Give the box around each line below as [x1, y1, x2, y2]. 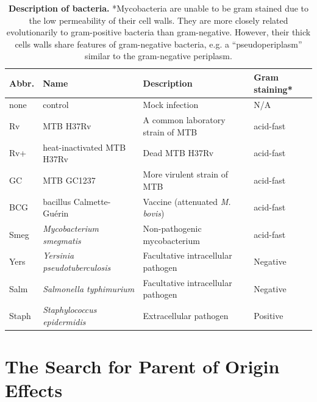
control [43, 98, 69, 111]
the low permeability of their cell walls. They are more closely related [29, 13, 288, 26]
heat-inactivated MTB [43, 140, 126, 153]
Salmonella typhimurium [43, 282, 135, 295]
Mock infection [143, 98, 199, 111]
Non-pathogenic [143, 222, 202, 234]
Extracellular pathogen [143, 309, 229, 322]
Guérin [43, 207, 69, 220]
